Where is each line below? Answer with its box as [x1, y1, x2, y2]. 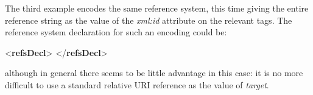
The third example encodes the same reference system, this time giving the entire [5, 2, 309, 14]
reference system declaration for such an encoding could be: [5, 26, 227, 38]
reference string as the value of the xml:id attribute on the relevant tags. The [5, 13, 292, 26]
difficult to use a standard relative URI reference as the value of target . [5, 78, 269, 91]
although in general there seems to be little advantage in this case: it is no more [5, 66, 303, 79]
